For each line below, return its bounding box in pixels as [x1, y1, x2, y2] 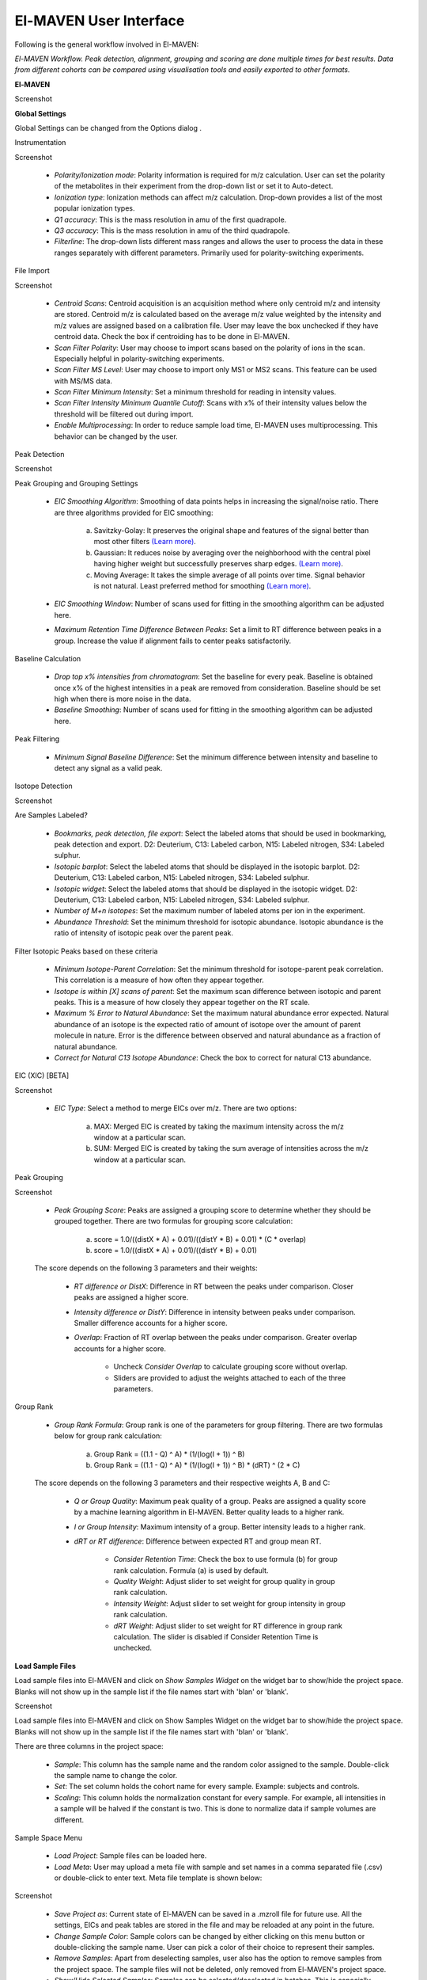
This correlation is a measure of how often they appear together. [54, 975, 264, 985]
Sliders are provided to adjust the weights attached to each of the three [113, 1373, 346, 1382]
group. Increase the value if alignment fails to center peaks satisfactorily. [54, 636, 292, 645]
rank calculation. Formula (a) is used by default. [113, 1565, 269, 1575]
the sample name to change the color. [54, 1770, 178, 1780]
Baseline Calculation [14, 653, 81, 663]
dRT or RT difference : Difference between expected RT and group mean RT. [74, 1536, 322, 1546]
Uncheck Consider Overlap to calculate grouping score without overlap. [113, 1362, 348, 1372]
